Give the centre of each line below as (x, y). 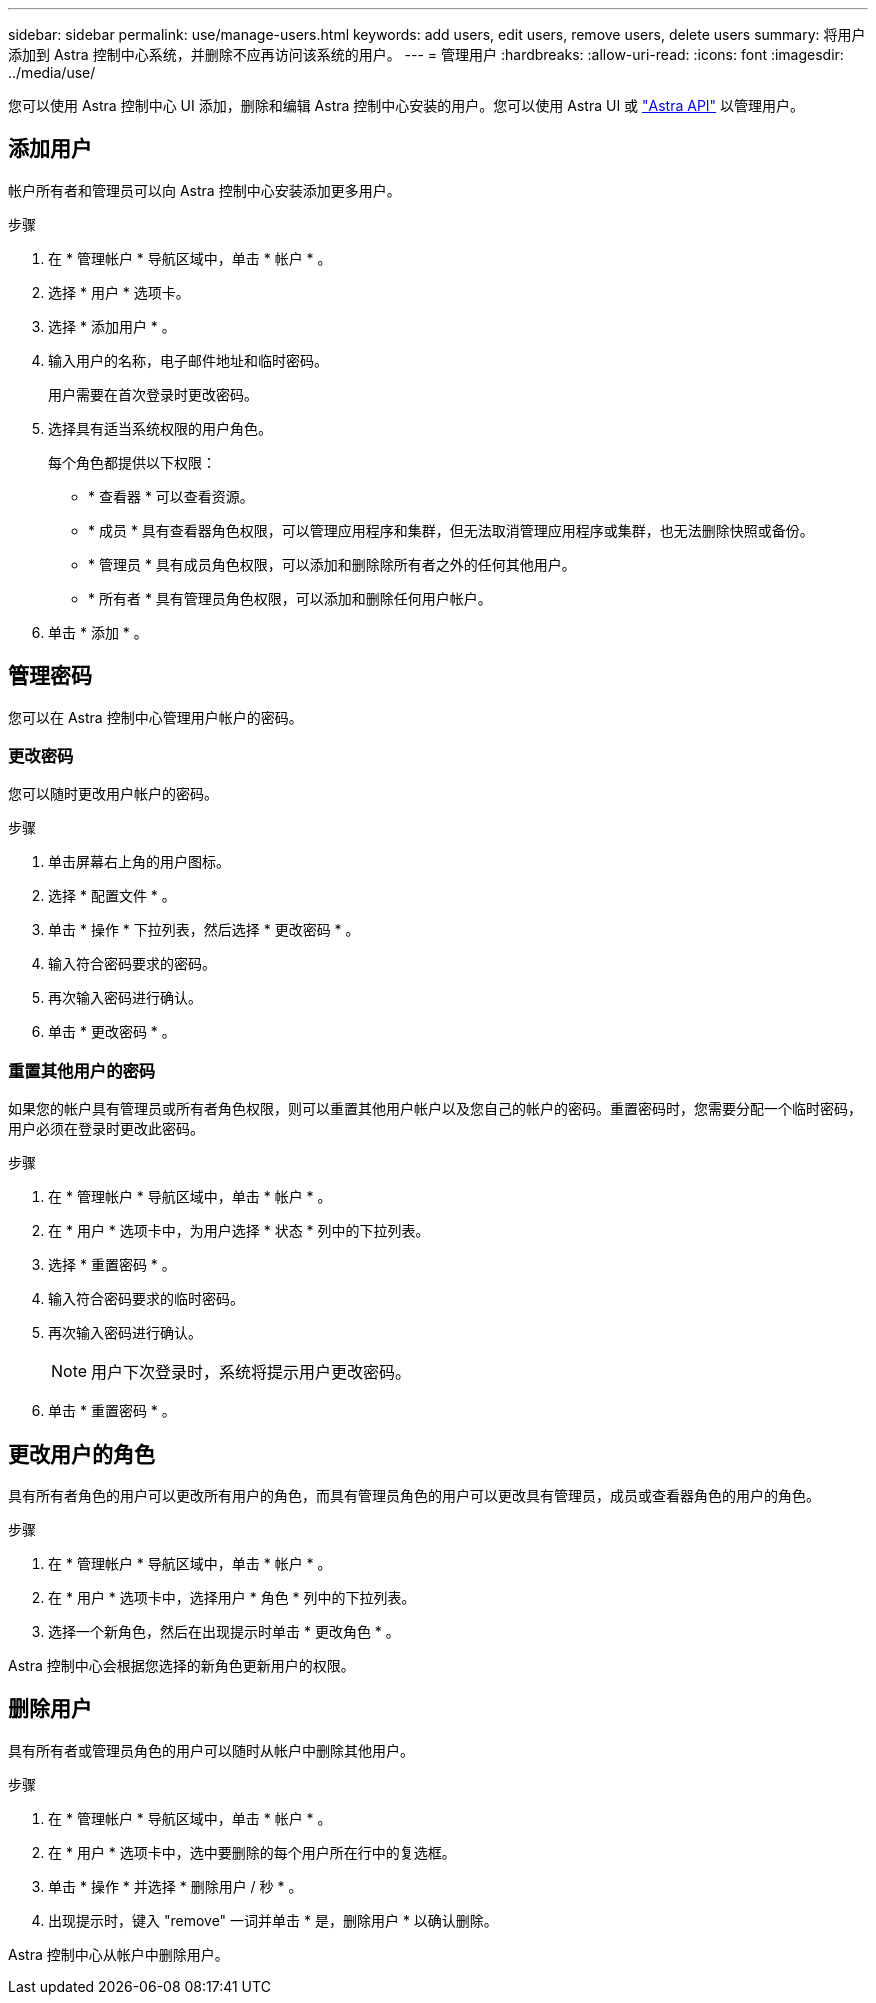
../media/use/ (52, 72)
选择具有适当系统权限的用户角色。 (160, 428)
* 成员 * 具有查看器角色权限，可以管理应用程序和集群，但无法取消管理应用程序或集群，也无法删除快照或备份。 (451, 530)
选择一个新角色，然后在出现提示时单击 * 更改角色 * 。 (224, 1632)
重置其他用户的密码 (82, 1070)
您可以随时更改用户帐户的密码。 (113, 794)
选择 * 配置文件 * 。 (112, 896)
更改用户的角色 (81, 1454)
